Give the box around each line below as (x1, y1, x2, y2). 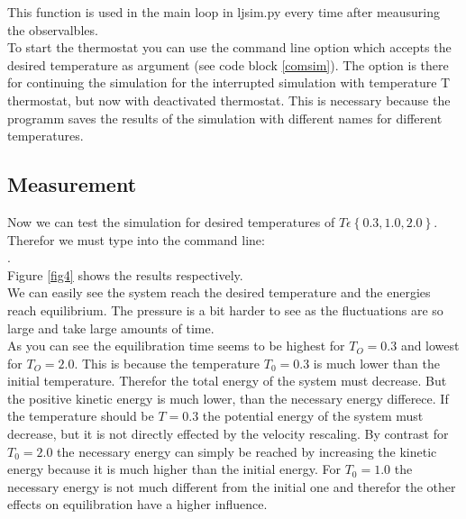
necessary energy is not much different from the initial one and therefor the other (7, 477, 456, 496)
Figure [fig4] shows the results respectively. (7, 265, 243, 284)
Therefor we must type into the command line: (7, 230, 265, 249)
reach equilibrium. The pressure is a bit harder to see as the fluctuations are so (7, 300, 443, 319)
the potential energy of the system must (202, 406, 424, 425)
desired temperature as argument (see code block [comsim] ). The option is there (7, 55, 449, 74)
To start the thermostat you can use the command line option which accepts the (7, 38, 452, 57)
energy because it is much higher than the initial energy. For (7, 460, 341, 478)
